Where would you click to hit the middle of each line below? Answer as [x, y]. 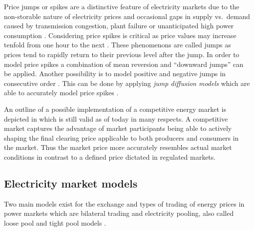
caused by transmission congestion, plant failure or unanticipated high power [119, 26]
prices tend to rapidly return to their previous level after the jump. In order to [122, 54]
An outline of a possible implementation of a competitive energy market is [115, 109]
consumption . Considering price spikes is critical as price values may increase [120, 35]
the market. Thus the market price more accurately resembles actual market [118, 147]
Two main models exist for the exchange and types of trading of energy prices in [124, 203]
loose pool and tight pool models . [55, 222]
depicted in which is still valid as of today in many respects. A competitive [116, 118]
